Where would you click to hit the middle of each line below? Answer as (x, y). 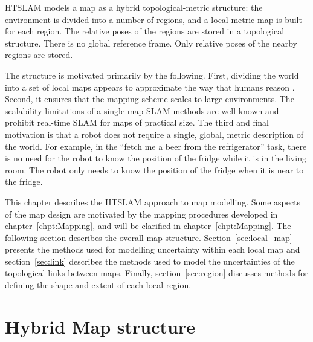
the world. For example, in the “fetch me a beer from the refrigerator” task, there (156, 146)
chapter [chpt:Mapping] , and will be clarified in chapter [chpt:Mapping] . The (148, 226)
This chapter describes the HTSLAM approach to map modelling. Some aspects (153, 202)
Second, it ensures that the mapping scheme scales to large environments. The (150, 99)
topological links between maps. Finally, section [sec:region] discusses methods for (156, 273)
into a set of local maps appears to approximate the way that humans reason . (150, 87)
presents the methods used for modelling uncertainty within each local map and (153, 249)
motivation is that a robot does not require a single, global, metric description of (154, 134)
